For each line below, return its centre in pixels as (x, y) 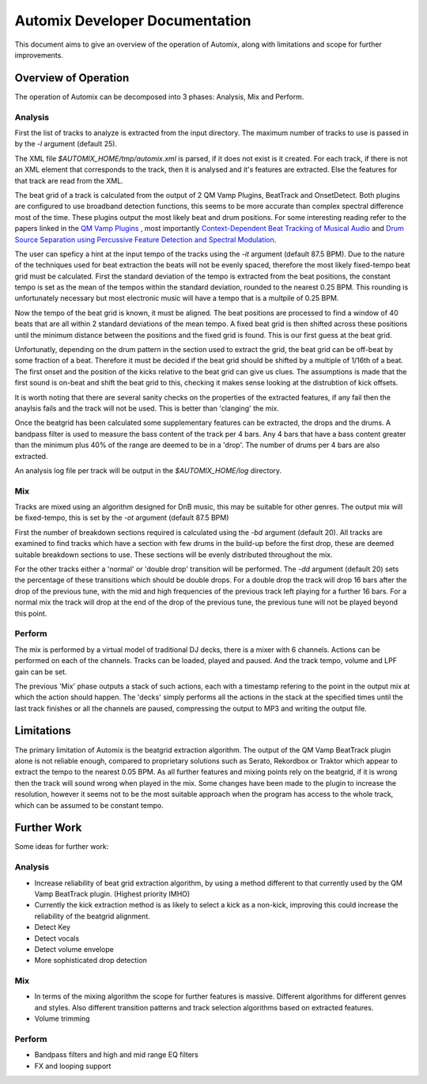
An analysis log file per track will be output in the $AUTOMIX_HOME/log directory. (148, 470)
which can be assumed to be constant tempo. (89, 805)
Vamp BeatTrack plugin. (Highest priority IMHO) (112, 893)
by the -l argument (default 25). (66, 144)
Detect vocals (57, 938)
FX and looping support (73, 1066)
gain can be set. (41, 672)
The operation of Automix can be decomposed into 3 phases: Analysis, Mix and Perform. (159, 97)
